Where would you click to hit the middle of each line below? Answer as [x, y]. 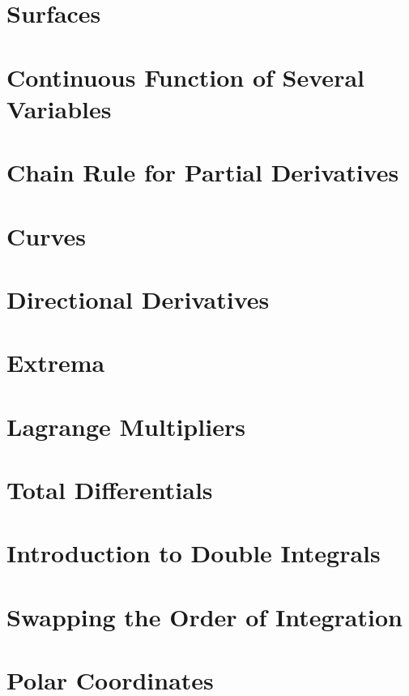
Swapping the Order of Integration [204, 616]
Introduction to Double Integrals [194, 553]
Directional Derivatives [138, 299]
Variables [59, 108]
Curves [47, 235]
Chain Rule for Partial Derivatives [203, 172]
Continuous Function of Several [185, 77]
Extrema [56, 363]
